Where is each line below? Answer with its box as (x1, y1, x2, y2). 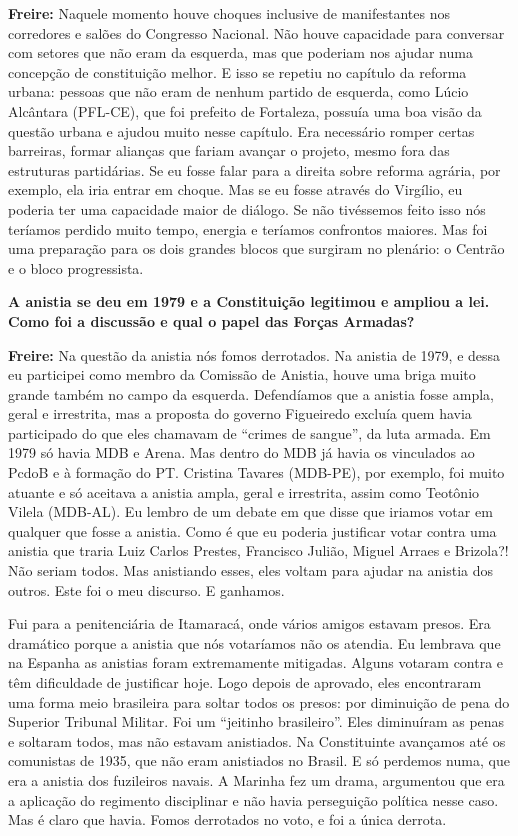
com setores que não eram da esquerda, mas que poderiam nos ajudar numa (8, 42, 473, 63)
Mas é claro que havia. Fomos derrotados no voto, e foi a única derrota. (8, 809, 447, 830)
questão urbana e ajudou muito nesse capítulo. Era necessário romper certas (8, 120, 475, 141)
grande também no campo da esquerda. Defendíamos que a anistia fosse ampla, (8, 383, 494, 404)
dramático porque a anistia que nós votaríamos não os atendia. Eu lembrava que (8, 632, 501, 653)
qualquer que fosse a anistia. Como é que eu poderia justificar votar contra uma (8, 520, 497, 541)
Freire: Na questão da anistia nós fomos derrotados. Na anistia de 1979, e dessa (8, 344, 501, 365)
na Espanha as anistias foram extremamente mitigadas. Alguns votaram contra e (8, 652, 504, 673)
